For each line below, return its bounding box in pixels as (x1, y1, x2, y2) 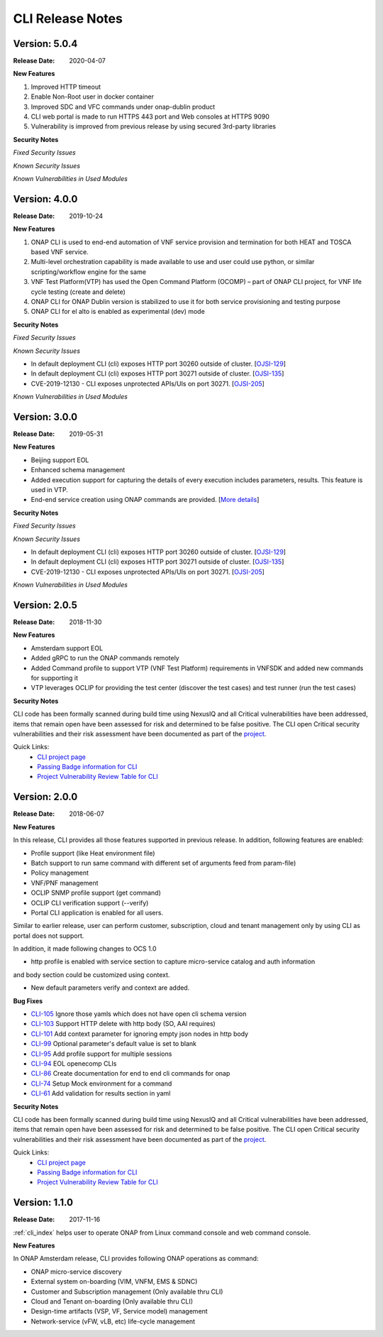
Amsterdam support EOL (30, 643, 103, 653)
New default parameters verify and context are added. (30, 983, 190, 992)
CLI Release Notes (13, 11, 123, 26)
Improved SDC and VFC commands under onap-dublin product (30, 102, 216, 111)
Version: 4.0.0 (13, 192, 78, 205)
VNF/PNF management (30, 878, 99, 887)
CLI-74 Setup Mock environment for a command (30, 1079, 172, 1088)
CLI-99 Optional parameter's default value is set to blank (30, 1039, 197, 1048)
